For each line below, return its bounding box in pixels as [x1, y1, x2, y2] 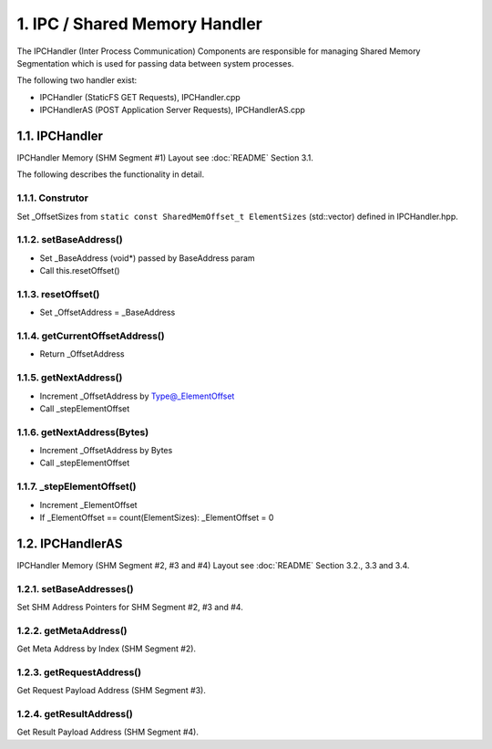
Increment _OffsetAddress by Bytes [39, 445, 173, 456]
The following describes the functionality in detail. [16, 169, 205, 180]
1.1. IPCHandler [16, 128, 104, 143]
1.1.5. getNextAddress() [16, 371, 123, 384]
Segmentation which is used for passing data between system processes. [16, 57, 294, 68]
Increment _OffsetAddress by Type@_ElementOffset [39, 390, 235, 401]
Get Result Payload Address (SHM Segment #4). [16, 726, 200, 738]
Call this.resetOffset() [39, 265, 120, 276]
